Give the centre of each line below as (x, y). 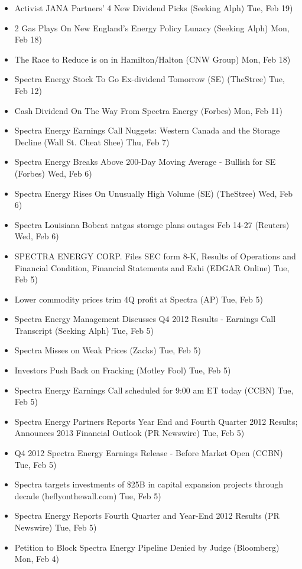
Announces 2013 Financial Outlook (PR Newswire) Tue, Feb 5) (129, 433)
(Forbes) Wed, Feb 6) (53, 173)
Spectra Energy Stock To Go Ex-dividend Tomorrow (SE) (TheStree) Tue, (150, 79)
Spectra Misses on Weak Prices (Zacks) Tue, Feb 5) (108, 350)
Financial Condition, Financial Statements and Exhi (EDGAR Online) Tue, (152, 267)
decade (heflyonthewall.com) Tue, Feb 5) (88, 495)
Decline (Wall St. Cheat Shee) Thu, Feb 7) (92, 142)
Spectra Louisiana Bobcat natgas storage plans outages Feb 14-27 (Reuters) (152, 224)
